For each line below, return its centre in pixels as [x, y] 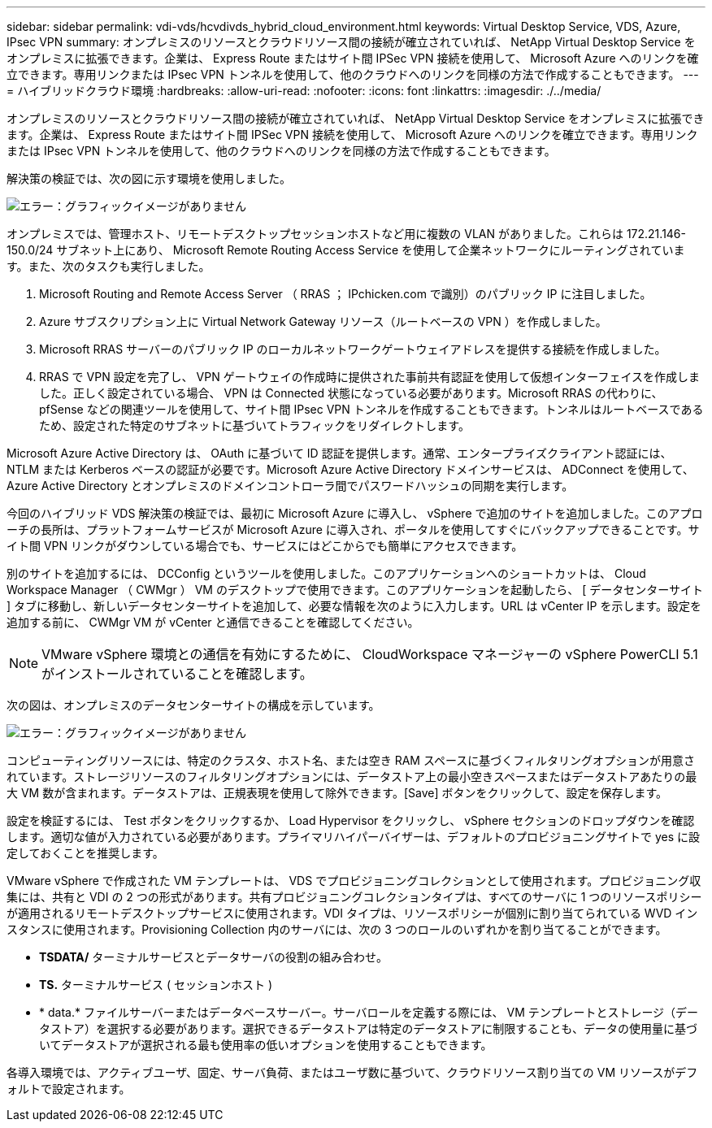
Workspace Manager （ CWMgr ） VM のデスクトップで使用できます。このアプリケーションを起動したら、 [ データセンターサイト [355, 590]
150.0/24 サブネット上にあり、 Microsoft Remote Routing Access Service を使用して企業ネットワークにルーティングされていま [346, 250]
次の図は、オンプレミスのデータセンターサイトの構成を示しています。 [193, 705]
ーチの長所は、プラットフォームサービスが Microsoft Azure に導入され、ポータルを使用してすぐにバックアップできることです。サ [353, 529]
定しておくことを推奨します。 [85, 853]
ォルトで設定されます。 [69, 1089]
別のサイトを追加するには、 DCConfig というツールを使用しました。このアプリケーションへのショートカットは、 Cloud [326, 573]
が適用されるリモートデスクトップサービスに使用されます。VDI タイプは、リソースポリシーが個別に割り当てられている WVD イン [352, 913]
